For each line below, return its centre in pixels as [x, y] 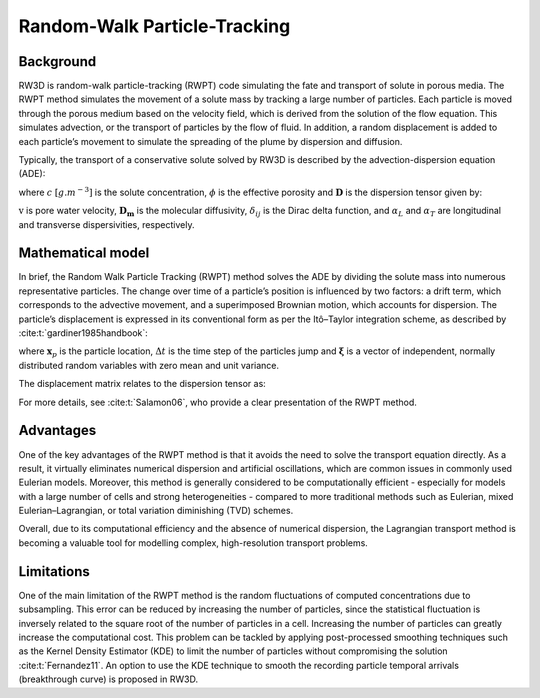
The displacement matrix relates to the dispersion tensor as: [142, 384]
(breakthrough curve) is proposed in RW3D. [108, 679]
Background [57, 61]
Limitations [54, 571]
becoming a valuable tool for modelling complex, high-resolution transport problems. [193, 542]
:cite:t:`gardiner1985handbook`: [83, 333]
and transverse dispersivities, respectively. [106, 224]
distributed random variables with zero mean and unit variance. [149, 365]
